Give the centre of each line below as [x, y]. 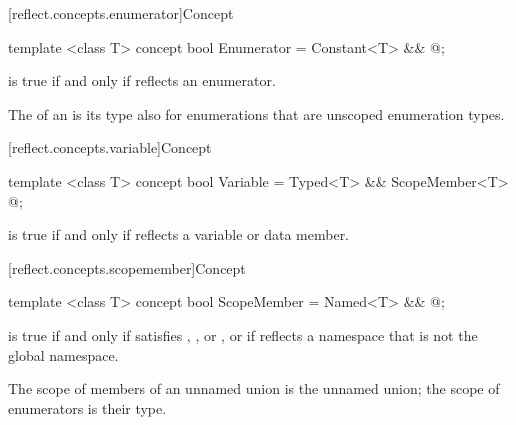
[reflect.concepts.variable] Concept [110, 147]
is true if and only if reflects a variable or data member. [179, 234]
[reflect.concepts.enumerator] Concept [121, 13]
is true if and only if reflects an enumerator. [142, 80]
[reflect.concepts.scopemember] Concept [127, 267]
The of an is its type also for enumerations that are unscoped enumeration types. [256, 113]
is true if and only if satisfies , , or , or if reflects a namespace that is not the [243, 334]
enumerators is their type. [87, 407]
